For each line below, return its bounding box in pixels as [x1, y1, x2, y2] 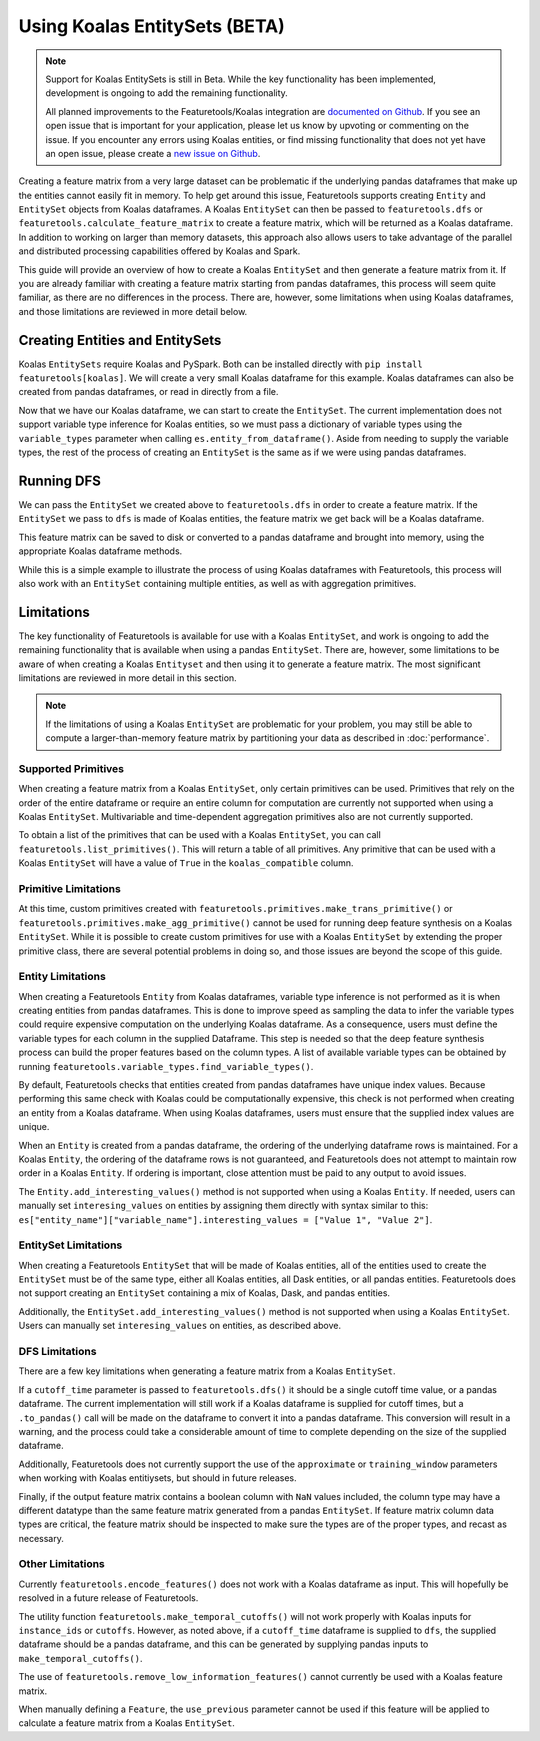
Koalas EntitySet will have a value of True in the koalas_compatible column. [18, 857, 354, 869]
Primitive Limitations [18, 882, 122, 896]
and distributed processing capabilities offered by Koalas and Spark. [18, 245, 301, 257]
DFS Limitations [18, 1345, 97, 1359]
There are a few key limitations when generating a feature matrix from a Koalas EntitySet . [18, 1365, 396, 1377]
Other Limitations [18, 1557, 105, 1571]
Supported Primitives [18, 761, 125, 775]
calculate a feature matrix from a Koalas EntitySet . [18, 1717, 235, 1729]
